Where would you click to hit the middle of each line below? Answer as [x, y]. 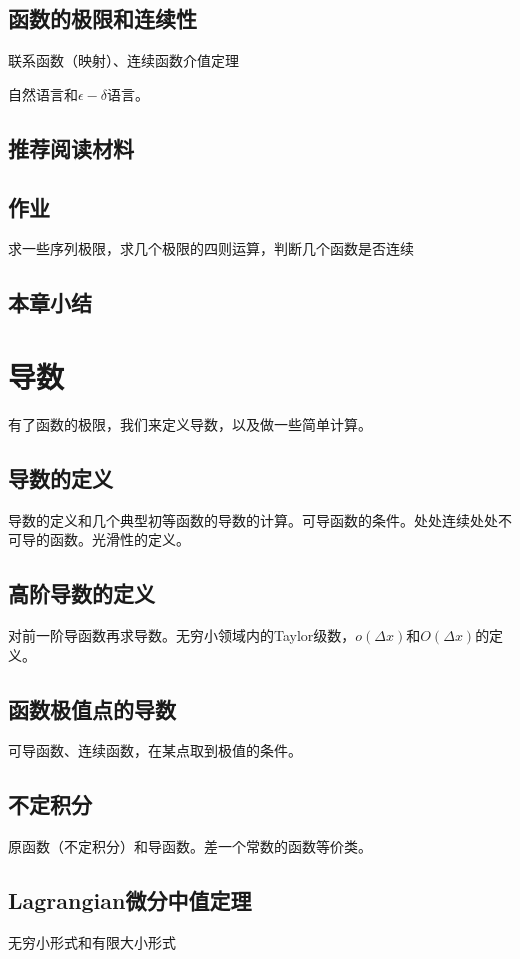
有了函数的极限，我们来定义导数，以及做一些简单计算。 [190, 423]
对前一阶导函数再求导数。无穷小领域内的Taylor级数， [182, 635]
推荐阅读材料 [71, 147]
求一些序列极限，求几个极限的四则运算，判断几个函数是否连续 [211, 248]
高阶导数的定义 [81, 593]
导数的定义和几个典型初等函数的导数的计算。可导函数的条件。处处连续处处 [253, 519]
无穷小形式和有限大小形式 [92, 942]
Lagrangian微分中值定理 [130, 900]
